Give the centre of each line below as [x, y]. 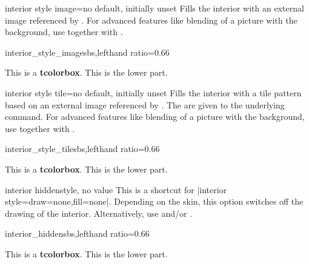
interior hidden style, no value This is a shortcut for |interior [116, 189]
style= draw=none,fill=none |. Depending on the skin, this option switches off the [154, 201]
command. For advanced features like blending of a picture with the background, [155, 117]
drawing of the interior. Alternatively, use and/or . [99, 213]
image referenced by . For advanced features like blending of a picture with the [151, 20]
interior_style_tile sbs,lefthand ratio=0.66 [82, 149]
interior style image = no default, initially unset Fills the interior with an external [154, 8]
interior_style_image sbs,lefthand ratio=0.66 [87, 52]
